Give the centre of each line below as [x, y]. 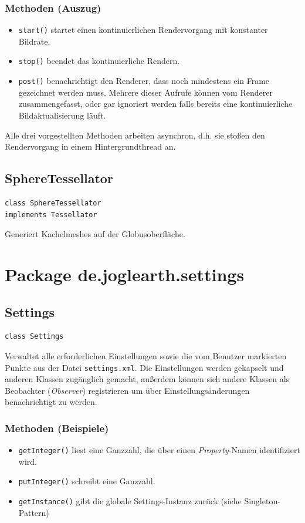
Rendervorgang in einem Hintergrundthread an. [90, 146]
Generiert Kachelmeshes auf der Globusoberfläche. [95, 234]
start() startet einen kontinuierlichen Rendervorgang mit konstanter [143, 30]
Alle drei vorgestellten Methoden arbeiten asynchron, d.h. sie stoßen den [135, 135]
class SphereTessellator [53, 203]
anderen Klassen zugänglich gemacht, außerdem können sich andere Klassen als [147, 379]
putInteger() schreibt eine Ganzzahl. [87, 481]
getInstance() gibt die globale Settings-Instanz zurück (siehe [130, 501]
